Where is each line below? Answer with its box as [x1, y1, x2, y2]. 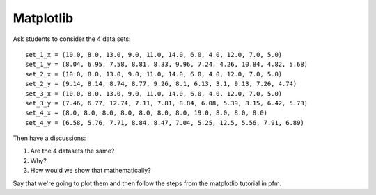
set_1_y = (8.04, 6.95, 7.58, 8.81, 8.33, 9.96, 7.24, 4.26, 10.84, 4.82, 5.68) [25, 60, 308, 69]
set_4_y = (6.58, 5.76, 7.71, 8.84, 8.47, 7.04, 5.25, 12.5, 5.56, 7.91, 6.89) [25, 119, 304, 126]
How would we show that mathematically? [30, 167, 151, 175]
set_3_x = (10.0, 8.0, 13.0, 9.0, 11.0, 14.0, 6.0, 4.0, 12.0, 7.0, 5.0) [25, 90, 283, 97]
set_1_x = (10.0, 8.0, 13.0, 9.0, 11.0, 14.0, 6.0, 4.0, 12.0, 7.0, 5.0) [25, 51, 283, 58]
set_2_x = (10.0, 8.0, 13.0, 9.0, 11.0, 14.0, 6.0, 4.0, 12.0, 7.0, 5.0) [25, 70, 283, 78]
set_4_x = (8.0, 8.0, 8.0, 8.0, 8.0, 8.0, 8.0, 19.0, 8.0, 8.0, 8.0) [25, 109, 268, 117]
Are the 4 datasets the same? [30, 146, 115, 155]
